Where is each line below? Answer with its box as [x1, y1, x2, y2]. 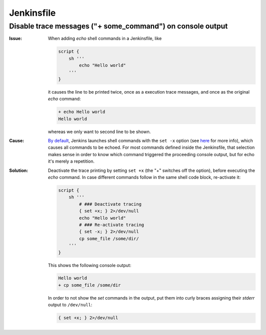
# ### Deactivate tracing [79, 201, 142, 207]
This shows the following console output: [48, 262, 132, 268]
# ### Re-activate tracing [79, 222, 144, 228]
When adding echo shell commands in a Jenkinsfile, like [48, 35, 162, 41]
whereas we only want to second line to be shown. [48, 129, 151, 134]
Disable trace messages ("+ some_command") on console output [9, 22, 228, 31]
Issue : [9, 35, 22, 41]
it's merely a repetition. [48, 158, 95, 165]
